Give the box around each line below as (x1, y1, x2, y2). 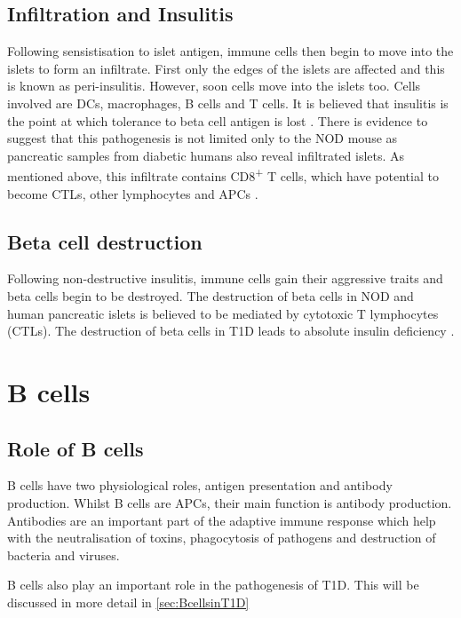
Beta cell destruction (7, 227, 203, 255)
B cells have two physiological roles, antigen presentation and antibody (7, 476, 393, 495)
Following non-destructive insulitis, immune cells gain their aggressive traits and (7, 269, 443, 288)
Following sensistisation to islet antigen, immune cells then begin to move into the (7, 42, 454, 60)
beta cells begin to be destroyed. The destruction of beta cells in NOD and (7, 287, 414, 305)
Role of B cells (7, 434, 144, 462)
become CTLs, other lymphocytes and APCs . (7, 184, 258, 202)
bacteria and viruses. (7, 545, 120, 564)
